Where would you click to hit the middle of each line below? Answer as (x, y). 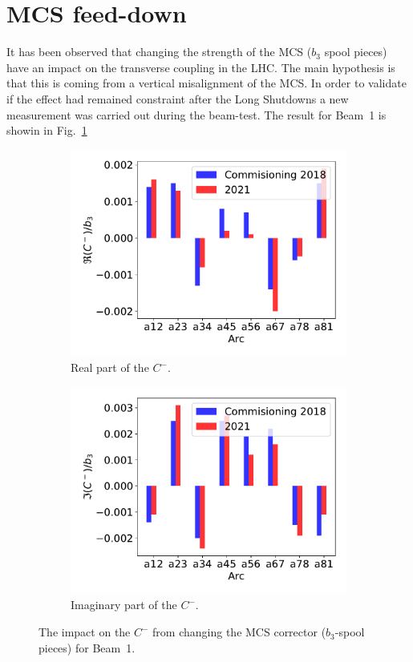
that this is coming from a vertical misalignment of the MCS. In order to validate (206, 83)
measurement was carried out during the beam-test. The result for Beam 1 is (196, 114)
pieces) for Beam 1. (87, 647)
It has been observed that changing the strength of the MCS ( (159, 52)
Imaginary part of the (124, 605)
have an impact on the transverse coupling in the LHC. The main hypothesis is (201, 67)
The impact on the (85, 632)
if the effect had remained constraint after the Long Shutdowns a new (178, 98)
